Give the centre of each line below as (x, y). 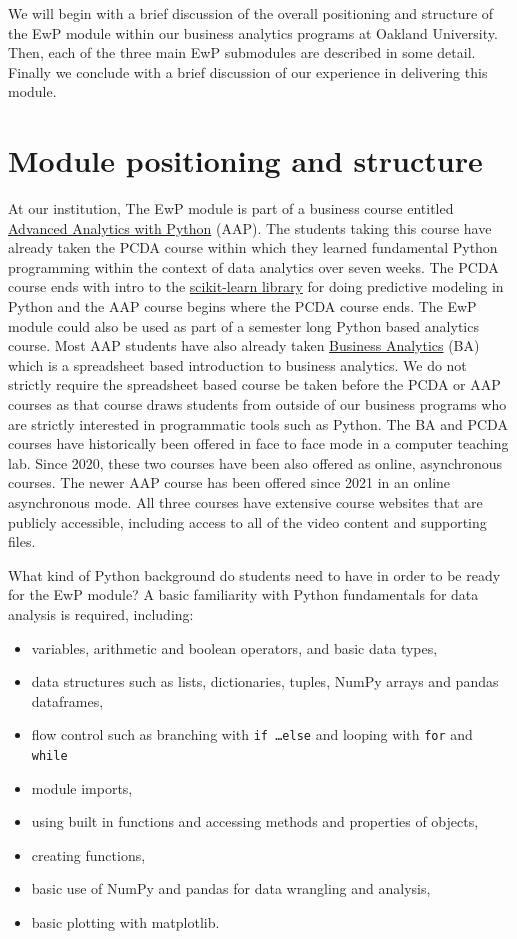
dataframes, (67, 700)
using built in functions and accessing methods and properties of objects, (255, 821)
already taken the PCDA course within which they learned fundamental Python (253, 247)
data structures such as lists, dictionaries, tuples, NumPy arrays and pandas (265, 681)
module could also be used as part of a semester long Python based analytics (243, 325)
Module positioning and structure (245, 160)
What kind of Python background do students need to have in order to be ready (254, 574)
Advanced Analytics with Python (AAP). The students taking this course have (250, 227)
